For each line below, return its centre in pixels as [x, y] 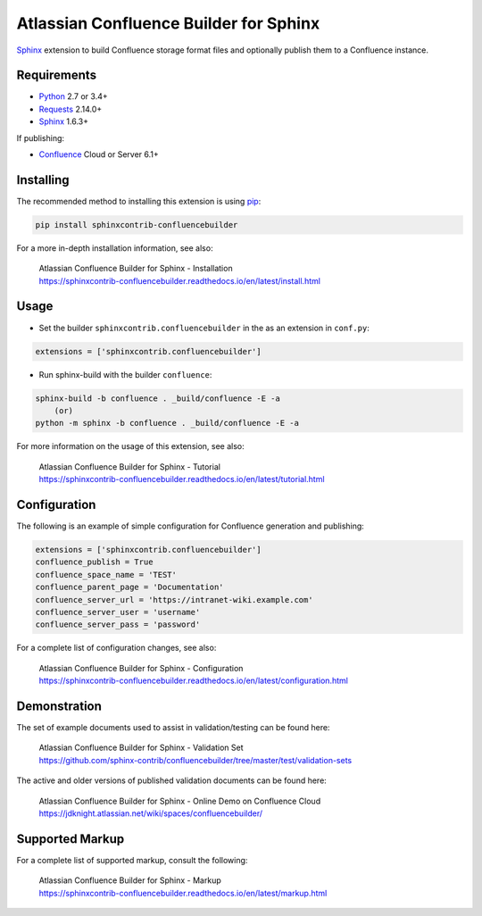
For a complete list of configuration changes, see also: [116, 648]
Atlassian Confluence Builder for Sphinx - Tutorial [129, 466]
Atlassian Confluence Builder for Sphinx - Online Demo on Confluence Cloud [180, 801]
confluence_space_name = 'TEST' [106, 575]
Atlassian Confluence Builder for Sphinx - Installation [136, 269]
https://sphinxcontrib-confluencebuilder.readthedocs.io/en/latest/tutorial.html [182, 479]
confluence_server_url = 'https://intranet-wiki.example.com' [174, 600]
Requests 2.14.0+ [71, 109]
